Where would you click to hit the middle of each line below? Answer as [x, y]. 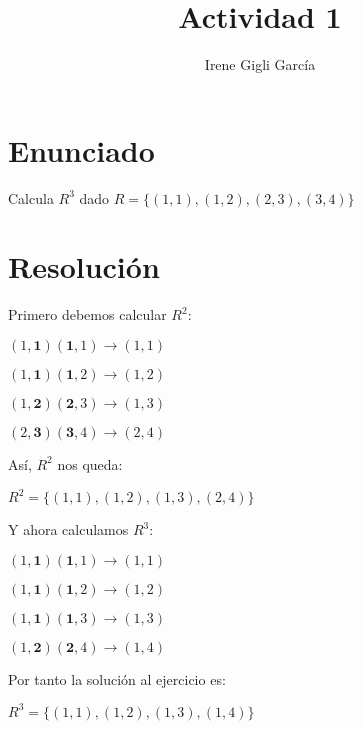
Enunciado [81, 149]
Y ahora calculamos [68, 529]
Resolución [84, 266]
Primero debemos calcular [87, 314]
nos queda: [90, 463]
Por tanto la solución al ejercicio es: [117, 678]
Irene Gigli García [260, 64]
